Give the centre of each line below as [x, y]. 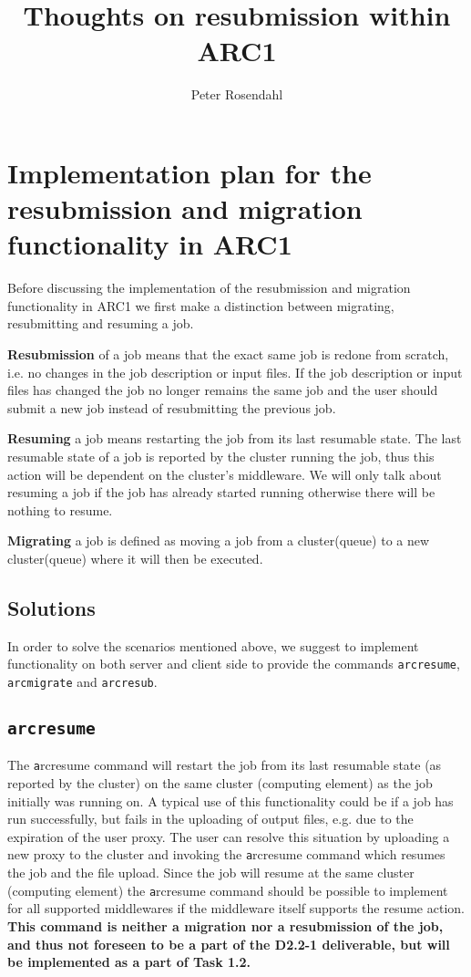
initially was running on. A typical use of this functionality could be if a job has [230, 800]
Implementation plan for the [189, 172]
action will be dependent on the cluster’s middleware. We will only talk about [225, 474]
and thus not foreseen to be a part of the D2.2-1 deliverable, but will [229, 944]
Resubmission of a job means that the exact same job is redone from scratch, [228, 354]
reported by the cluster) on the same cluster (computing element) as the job [220, 783]
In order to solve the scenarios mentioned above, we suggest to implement [213, 645]
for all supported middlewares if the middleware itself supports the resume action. [236, 908]
